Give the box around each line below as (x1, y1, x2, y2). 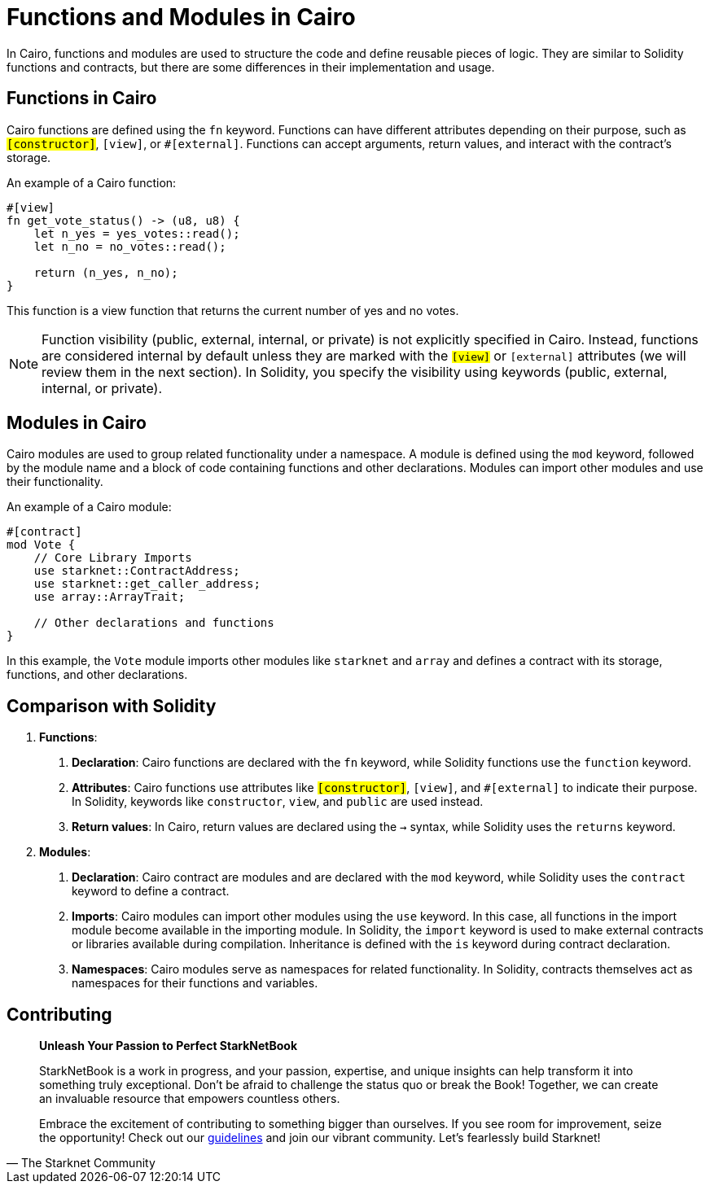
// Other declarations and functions (33, 616, 274, 630)
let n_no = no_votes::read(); (33, 239, 226, 253)
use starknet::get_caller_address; (33, 577, 261, 591)
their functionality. (7, 475, 103, 489)
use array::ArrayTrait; (33, 590, 186, 604)
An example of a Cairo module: (7, 500, 172, 514)
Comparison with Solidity (7, 695, 217, 716)
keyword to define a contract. (72, 884, 230, 899)
